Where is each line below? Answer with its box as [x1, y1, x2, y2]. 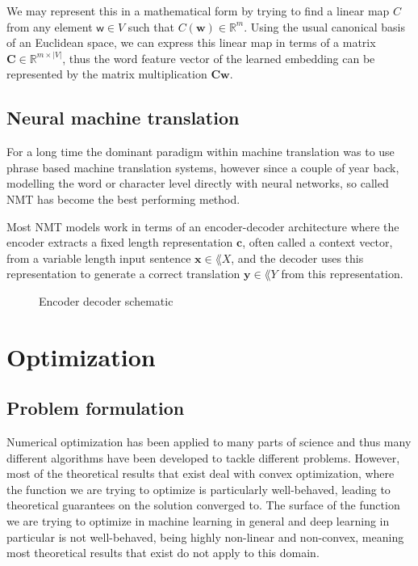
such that [127, 18, 174, 35]
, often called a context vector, [242, 234, 393, 251]
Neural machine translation [6, 105, 240, 130]
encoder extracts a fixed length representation [6, 234, 233, 251]
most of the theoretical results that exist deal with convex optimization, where [6, 465, 395, 482]
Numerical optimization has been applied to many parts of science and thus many [6, 433, 412, 450]
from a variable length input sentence [6, 249, 191, 266]
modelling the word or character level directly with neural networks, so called [6, 175, 389, 192]
